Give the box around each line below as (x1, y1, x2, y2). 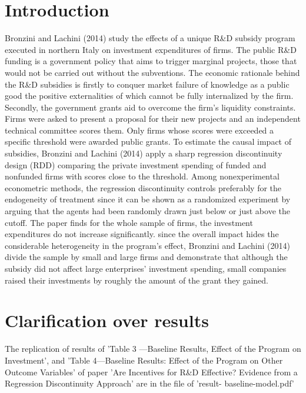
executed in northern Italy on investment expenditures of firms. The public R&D (5, 43, 297, 55)
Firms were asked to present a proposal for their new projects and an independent (5, 112, 301, 125)
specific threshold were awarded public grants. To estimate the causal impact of (5, 135, 292, 148)
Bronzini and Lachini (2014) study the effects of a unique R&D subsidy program (5, 32, 295, 44)
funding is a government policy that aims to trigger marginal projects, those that (5, 55, 297, 67)
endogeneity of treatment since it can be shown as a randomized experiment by (5, 193, 291, 205)
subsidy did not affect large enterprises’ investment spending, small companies (5, 262, 287, 274)
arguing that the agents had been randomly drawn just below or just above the (5, 205, 290, 217)
